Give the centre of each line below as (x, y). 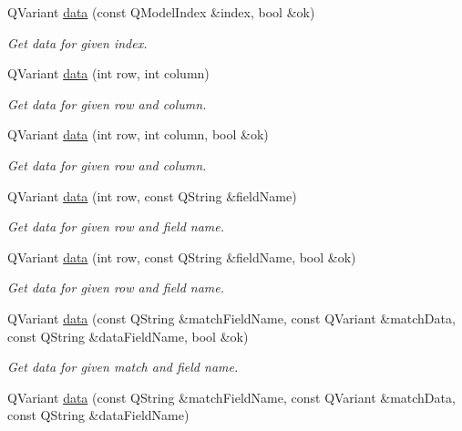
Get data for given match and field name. (123, 367)
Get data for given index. (77, 42)
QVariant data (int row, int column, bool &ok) (138, 134)
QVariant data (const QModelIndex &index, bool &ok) (161, 12)
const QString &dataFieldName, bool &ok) (128, 336)
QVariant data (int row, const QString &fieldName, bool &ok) (182, 257)
